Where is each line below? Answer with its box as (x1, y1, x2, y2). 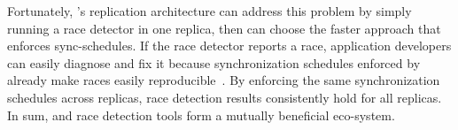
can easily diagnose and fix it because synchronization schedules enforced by (7, 53, 421, 72)
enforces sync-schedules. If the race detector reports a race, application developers (7, 36, 452, 55)
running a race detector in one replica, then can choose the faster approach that (7, 19, 441, 37)
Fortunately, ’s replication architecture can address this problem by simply (7, 2, 412, 19)
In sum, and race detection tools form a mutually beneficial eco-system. (7, 105, 395, 124)
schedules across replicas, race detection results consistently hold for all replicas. (7, 88, 442, 106)
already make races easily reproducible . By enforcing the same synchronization (7, 71, 440, 89)
